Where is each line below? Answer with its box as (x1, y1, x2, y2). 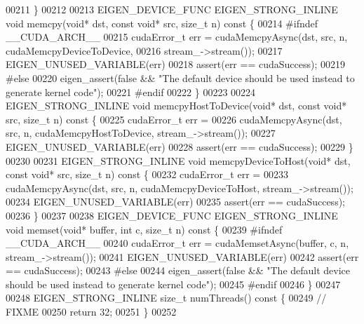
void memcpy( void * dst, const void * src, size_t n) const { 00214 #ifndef (6, 15, 318, 30)
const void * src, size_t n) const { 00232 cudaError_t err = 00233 (6, 167, 288, 182)
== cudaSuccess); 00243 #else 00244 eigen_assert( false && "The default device (6, 263, 351, 278)
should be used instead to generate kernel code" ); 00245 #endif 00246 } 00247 (6, 276, 341, 291)
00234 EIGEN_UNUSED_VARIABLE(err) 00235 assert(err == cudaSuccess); (6, 194, 345, 209)
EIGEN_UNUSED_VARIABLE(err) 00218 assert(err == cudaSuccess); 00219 (6, 57, 345, 72)
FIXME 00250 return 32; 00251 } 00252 (6, 304, 177, 319)
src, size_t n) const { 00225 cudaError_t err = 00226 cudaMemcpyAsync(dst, (6, 112, 342, 126)
